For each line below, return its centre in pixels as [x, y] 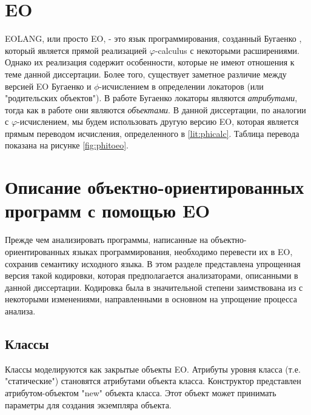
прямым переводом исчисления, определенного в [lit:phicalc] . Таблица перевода [152, 133]
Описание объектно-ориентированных [155, 187]
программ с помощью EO [108, 211]
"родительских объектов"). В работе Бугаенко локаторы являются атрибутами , [151, 98]
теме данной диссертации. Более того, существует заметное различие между [146, 74]
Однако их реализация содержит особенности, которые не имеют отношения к [150, 62]
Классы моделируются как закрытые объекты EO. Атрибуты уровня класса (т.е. [153, 369]
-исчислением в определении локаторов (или [181, 86]
